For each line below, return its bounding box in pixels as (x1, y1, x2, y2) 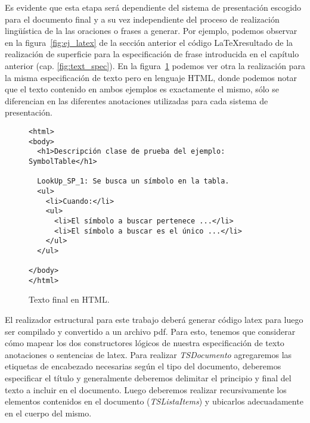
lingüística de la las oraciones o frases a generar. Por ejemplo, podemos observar (5, 24, 297, 37)
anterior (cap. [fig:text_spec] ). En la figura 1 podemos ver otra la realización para (5, 59, 305, 71)
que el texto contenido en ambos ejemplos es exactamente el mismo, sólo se (5, 83, 280, 95)
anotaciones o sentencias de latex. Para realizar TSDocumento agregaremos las (5, 348, 292, 360)
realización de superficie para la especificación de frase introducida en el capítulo (5, 48, 299, 60)
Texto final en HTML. (29, 293, 110, 306)
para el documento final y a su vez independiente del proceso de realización (5, 13, 280, 25)
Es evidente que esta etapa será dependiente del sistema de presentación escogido (5, 1, 301, 13)
